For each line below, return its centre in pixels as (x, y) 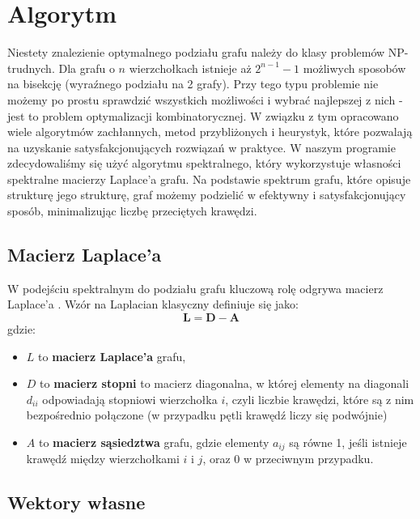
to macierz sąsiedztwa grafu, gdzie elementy (154, 442)
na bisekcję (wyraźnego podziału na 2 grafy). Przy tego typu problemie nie (193, 84)
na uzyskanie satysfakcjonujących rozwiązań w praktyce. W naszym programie (202, 147)
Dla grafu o (87, 68)
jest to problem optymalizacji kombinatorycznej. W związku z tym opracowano (203, 115)
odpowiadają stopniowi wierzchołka (130, 399)
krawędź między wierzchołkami (103, 459)
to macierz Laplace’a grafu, (112, 356)
